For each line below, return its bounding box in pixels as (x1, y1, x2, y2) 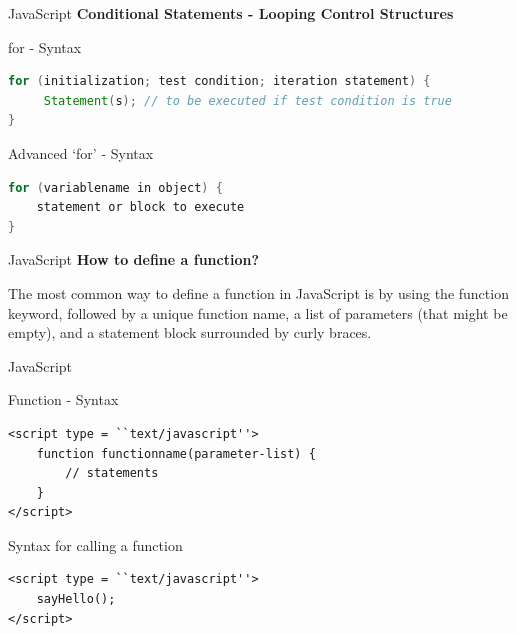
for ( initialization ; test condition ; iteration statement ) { (8, 74, 431, 89)
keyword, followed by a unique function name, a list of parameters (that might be (8, 302, 508, 323)
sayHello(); (36, 592, 116, 607)
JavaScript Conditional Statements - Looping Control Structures (8, 3, 454, 23)
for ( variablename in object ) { (8, 180, 223, 195)
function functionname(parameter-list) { (36, 446, 316, 461)
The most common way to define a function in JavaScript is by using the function (8, 282, 509, 303)
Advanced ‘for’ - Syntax (8, 142, 154, 163)
